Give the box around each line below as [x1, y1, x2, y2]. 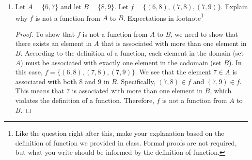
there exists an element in [15, 38, 92, 48]
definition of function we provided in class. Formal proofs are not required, [15, 137, 237, 147]
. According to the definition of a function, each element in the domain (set [20, 48, 244, 58]
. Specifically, [116, 76, 156, 86]
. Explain [220, 1, 248, 11]
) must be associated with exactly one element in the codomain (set [20, 57, 221, 67]
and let [60, 1, 81, 11]
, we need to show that [171, 29, 238, 39]
